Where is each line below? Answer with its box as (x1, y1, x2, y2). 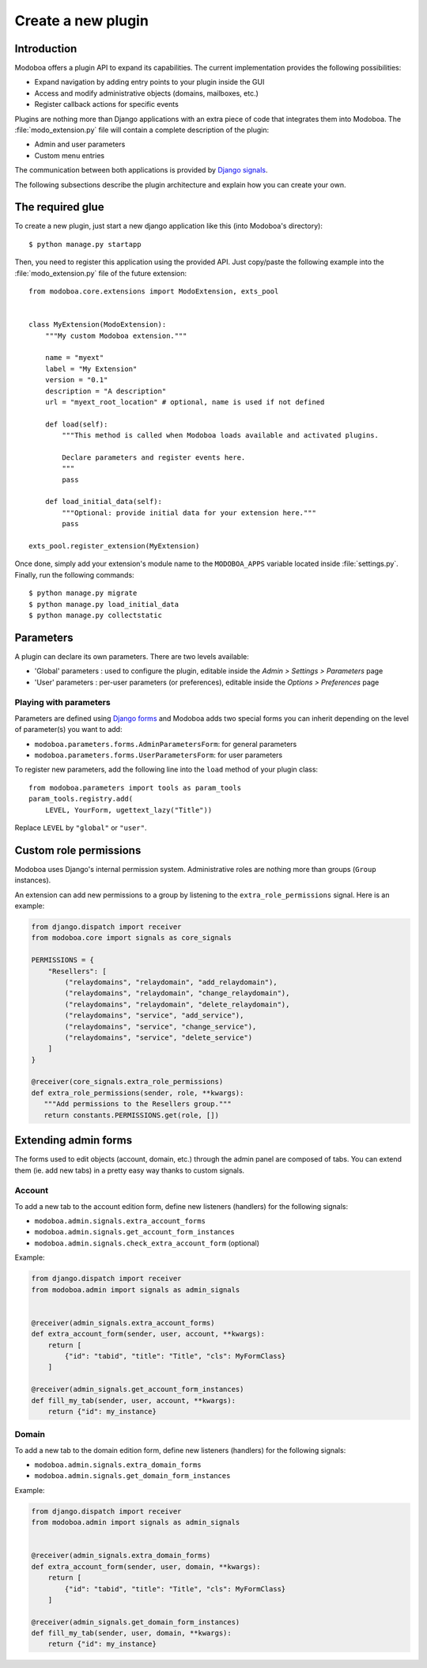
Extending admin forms (14, 1134, 133, 1147)
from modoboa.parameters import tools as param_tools (28, 783, 241, 792)
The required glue (14, 200, 104, 214)
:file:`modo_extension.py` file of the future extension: (14, 268, 187, 278)
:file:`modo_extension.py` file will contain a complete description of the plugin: (14, 125, 270, 135)
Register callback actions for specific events (34, 100, 179, 109)
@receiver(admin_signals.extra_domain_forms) (31, 1551, 211, 1560)
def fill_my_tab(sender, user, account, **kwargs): (31, 1396, 236, 1405)
